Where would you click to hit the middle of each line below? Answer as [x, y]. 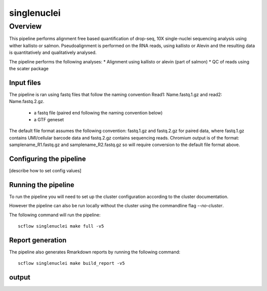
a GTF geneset [49, 120]
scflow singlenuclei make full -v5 [61, 226]
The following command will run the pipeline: [55, 215]
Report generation [38, 240]
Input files [25, 82]
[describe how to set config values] [45, 171]
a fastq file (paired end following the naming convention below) [98, 113]
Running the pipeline [42, 185]
